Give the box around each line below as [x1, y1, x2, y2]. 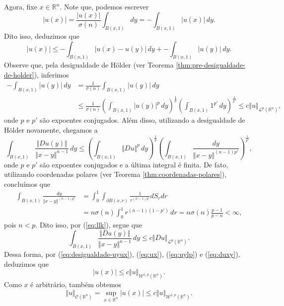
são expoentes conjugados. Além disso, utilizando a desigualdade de [40, 115, 245, 125]
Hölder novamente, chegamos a [4, 124, 98, 135]
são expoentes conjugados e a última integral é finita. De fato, [40, 159, 228, 169]
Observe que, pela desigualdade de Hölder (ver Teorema [4, 60, 174, 70]
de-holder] [4, 69, 34, 79]
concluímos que [4, 178, 51, 189]
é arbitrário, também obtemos [30, 279, 122, 290]
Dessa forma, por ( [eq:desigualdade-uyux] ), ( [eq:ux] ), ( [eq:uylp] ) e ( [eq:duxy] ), [4, 249, 240, 259]
